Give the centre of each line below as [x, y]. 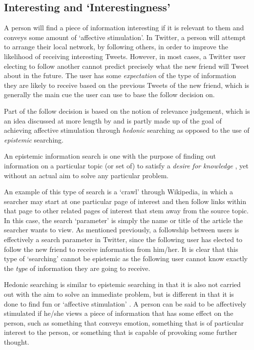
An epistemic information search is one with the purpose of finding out [110, 156]
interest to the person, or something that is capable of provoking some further [121, 332]
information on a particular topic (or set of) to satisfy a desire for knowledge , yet [126, 165]
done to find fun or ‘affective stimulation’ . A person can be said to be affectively [125, 303]
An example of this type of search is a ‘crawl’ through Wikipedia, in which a [118, 192]
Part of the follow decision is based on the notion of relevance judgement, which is [127, 111]
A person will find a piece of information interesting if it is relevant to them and [124, 28]
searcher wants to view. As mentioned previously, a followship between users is [122, 230]
